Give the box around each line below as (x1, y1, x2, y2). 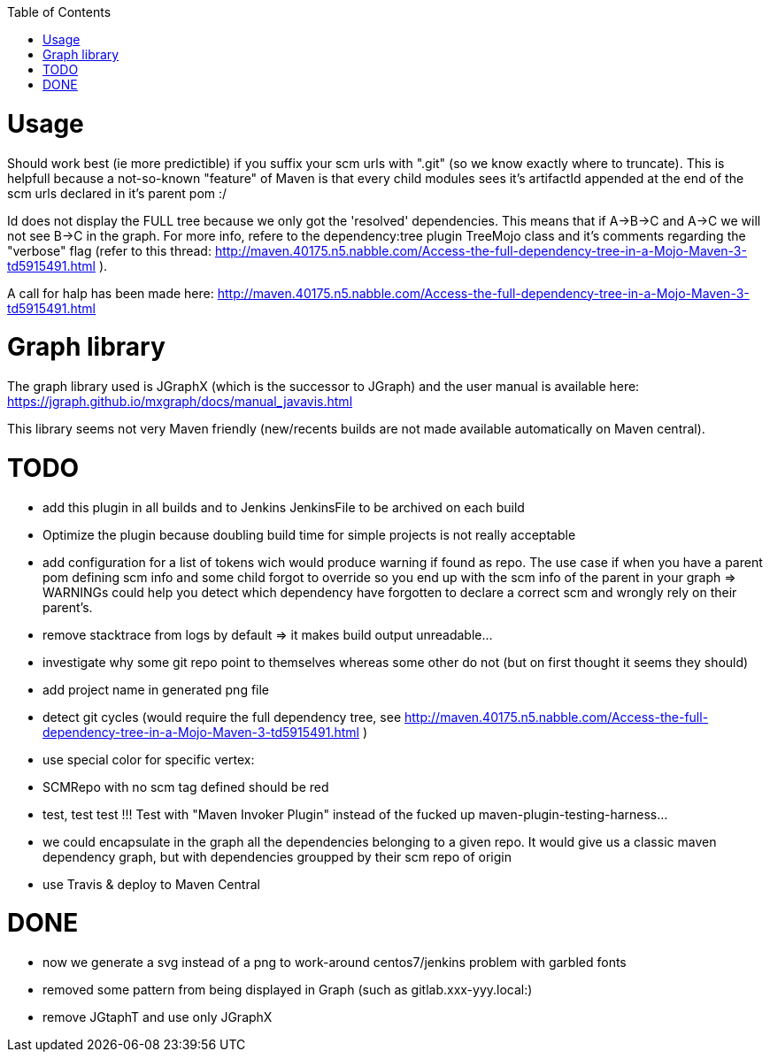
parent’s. (42, 599, 93, 615)
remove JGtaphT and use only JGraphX (42, 1009, 273, 1024)
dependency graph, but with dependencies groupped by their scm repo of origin (42, 848, 512, 864)
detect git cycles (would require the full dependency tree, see (42, 709, 402, 725)
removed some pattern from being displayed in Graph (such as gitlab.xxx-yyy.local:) (42, 982, 533, 997)
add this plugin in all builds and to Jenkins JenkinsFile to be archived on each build (42, 499, 525, 515)
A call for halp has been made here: (7, 285, 214, 301)
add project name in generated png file (42, 681, 270, 697)
